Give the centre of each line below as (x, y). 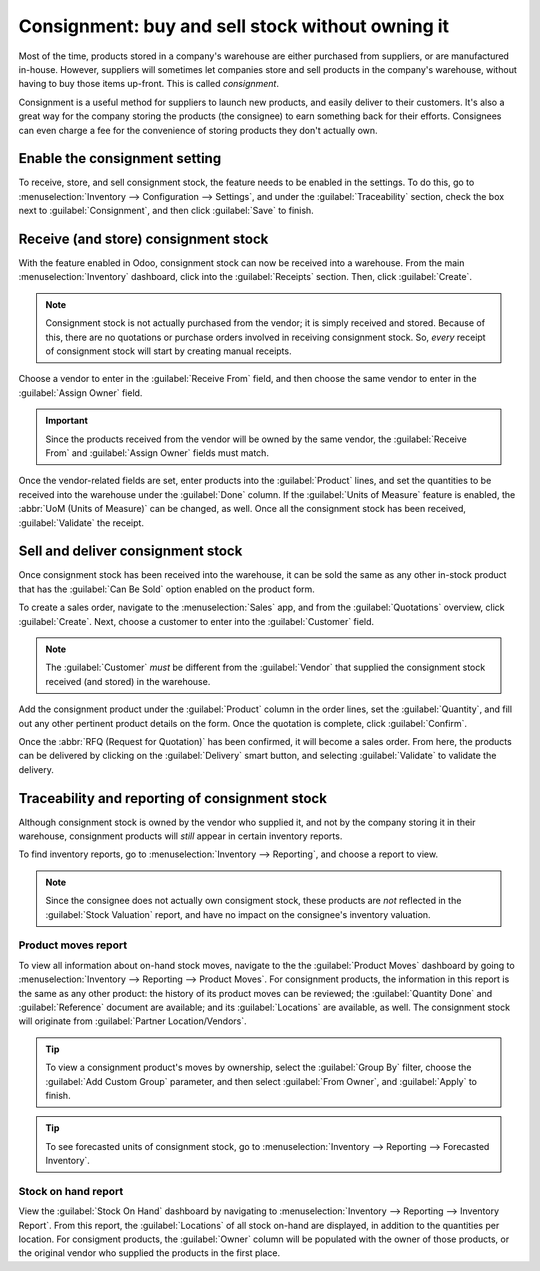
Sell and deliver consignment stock (130, 551)
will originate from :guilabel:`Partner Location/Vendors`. (132, 1021)
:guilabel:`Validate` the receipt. (81, 522)
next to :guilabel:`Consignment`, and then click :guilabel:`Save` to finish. (166, 211)
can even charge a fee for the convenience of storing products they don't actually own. (198, 130)
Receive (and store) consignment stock (143, 239)
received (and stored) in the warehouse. (128, 681)
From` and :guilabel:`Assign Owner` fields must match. (157, 453)
